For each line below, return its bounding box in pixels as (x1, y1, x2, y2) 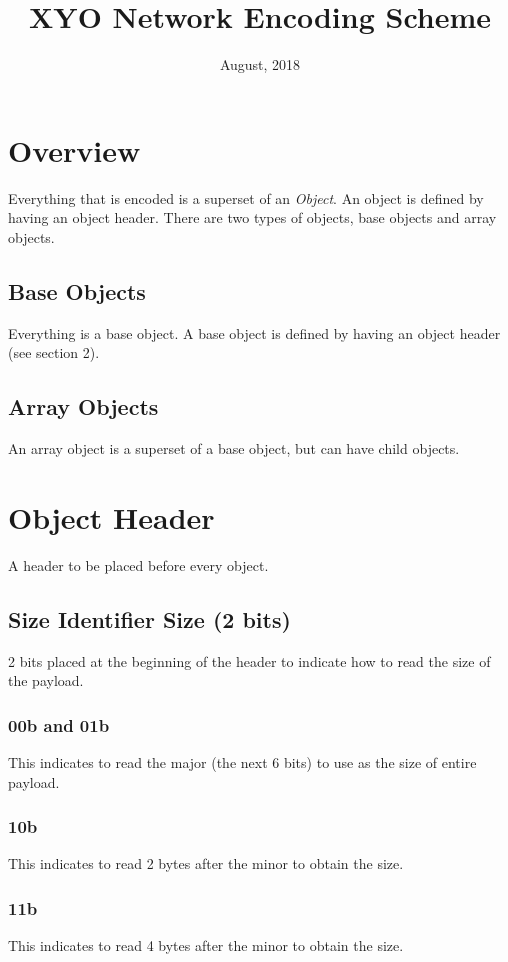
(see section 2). (8, 342, 100, 363)
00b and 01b (8, 712, 110, 737)
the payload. (8, 670, 84, 691)
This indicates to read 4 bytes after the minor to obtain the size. (8, 935, 404, 956)
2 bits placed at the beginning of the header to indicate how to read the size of (8, 650, 491, 671)
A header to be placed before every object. (8, 554, 269, 575)
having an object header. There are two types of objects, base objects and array (8, 207, 497, 228)
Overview (8, 129, 141, 170)
